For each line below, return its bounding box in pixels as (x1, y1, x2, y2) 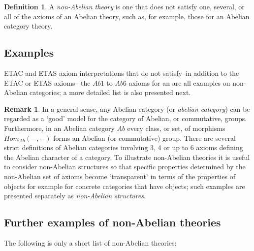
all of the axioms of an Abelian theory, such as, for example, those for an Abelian (4, 11, 250, 21)
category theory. (4, 21, 53, 31)
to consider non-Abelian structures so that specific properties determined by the (4, 161, 246, 172)
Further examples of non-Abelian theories (4, 215, 221, 230)
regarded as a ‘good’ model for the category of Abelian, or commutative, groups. (4, 113, 247, 124)
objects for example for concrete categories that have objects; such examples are (4, 181, 245, 191)
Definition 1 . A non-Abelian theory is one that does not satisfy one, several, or (4, 1, 245, 11)
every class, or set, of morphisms (127, 123, 225, 133)
